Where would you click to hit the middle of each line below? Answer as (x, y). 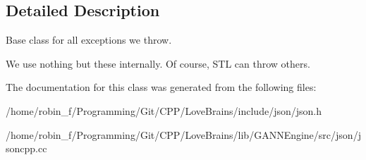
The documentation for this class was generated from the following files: (161, 87)
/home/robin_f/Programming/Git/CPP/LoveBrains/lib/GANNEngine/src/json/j (183, 134)
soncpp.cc (26, 148)
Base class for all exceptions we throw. (89, 40)
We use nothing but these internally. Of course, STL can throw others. (158, 63)
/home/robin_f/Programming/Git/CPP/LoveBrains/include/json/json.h (164, 110)
